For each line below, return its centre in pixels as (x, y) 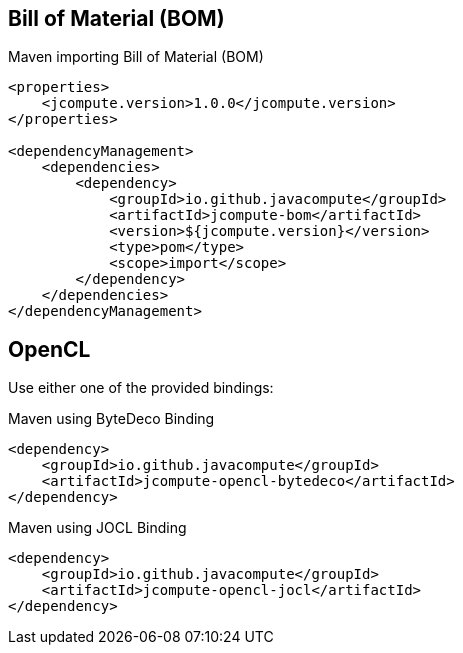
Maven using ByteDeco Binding (111, 419)
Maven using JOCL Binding (97, 528)
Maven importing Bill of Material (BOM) (136, 57)
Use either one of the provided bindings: (141, 388)
